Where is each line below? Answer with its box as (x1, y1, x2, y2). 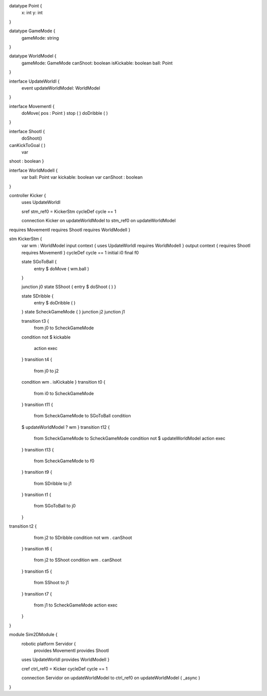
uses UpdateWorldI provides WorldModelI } (21, 656, 110, 663)
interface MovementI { (9, 103, 55, 109)
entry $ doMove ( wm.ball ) (34, 265, 89, 272)
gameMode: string (21, 35, 59, 41)
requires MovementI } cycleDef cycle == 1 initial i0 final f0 (21, 249, 139, 255)
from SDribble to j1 (34, 480, 72, 486)
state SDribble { (21, 293, 54, 299)
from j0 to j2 (34, 368, 59, 374)
